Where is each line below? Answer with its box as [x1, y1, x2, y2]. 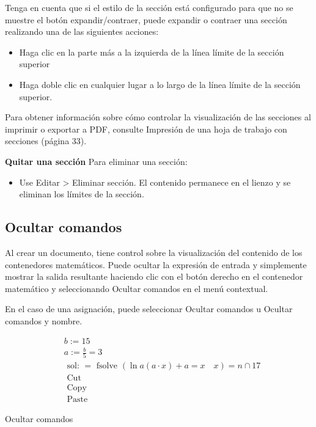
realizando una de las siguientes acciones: [5, 25, 159, 38]
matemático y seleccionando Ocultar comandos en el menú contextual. [5, 282, 268, 294]
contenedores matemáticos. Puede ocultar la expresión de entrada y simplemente [5, 258, 307, 271]
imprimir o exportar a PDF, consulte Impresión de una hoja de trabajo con [5, 122, 287, 135]
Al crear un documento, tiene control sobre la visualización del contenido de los [5, 246, 303, 258]
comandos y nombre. [5, 314, 83, 327]
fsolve [96, 362, 118, 371]
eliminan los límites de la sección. [19, 188, 144, 200]
